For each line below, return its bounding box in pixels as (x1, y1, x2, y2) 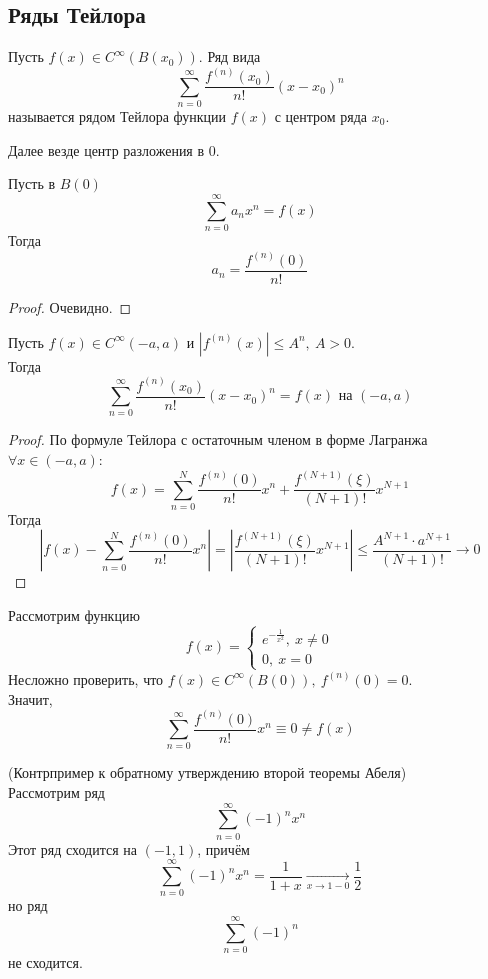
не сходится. (8, 952, 83, 973)
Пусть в (8, 173, 56, 194)
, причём (197, 838, 250, 859)
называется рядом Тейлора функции (8, 106, 226, 127)
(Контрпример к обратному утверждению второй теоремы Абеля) (8, 762, 407, 783)
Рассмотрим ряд (8, 781, 105, 802)
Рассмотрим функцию (8, 605, 140, 626)
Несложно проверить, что (8, 668, 164, 689)
